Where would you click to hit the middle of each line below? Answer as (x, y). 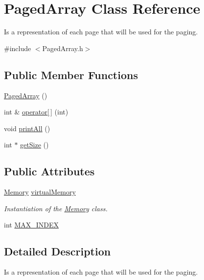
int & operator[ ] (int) (36, 112)
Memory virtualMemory (40, 192)
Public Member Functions (71, 74)
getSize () (34, 145)
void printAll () (27, 128)
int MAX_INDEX (32, 225)
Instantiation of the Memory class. (56, 208)
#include (18, 48)
